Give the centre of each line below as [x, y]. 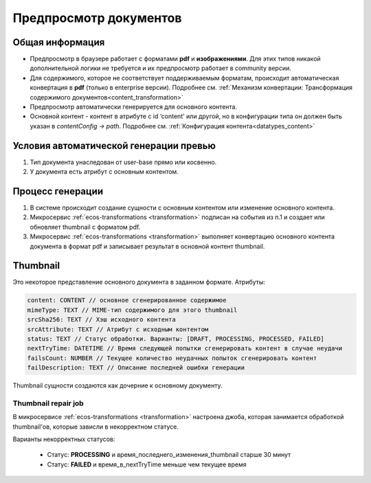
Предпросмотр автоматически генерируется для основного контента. [133, 107]
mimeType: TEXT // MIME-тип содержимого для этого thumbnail [132, 310]
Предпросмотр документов [97, 18]
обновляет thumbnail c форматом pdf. [85, 227]
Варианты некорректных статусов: [64, 439]
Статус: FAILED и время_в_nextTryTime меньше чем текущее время [147, 464]
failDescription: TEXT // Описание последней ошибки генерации [136, 368]
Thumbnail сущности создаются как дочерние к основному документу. [117, 385]
